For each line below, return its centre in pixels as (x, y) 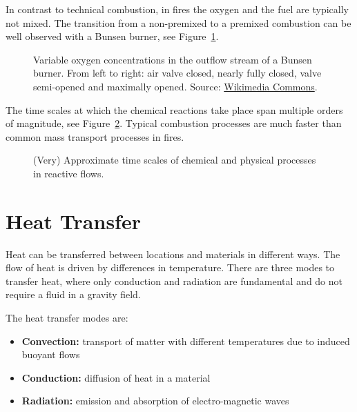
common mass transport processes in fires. (95, 136)
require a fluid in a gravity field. (73, 294)
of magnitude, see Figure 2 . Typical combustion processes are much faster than (174, 123)
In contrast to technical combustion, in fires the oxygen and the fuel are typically (177, 9)
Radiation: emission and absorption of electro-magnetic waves (155, 401)
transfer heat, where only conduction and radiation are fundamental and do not (174, 281)
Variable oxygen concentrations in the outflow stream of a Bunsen (173, 59)
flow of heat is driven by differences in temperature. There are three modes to (170, 267)
